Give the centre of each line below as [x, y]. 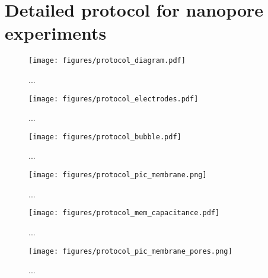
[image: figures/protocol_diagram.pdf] [107, 61]
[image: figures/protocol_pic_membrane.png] [118, 175]
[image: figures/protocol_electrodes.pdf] [114, 99]
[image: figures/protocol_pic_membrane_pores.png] [130, 251]
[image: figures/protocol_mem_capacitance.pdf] [124, 213]
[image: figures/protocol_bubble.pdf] [105, 137]
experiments [56, 33]
